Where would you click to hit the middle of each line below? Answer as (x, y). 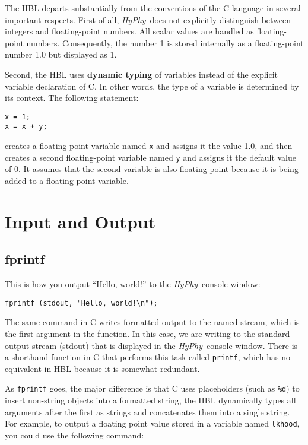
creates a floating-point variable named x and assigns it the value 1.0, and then (149, 146)
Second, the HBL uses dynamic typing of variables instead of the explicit (142, 74)
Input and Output (80, 221)
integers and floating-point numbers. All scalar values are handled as (129, 31)
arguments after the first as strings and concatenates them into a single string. (147, 411)
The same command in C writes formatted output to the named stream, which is (152, 322)
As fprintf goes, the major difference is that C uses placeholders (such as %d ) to (152, 388)
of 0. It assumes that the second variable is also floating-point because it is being (152, 169)
